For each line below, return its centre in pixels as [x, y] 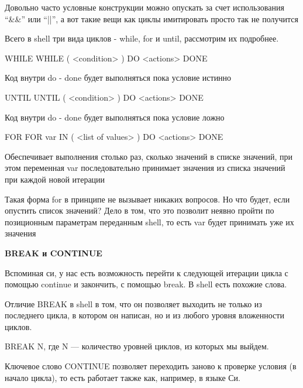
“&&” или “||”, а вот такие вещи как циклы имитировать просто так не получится [151, 18]
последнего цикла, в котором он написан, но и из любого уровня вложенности [144, 315]
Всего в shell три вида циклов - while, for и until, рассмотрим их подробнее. [142, 38]
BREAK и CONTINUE [54, 253]
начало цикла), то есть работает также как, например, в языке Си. [123, 377]
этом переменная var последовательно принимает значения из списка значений [145, 168]
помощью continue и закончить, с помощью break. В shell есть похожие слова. [146, 284]
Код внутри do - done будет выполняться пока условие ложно [115, 117]
